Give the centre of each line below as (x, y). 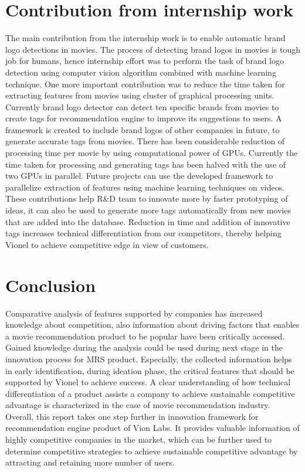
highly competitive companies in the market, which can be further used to (139, 439)
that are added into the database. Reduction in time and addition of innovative (148, 221)
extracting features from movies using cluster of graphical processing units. (140, 95)
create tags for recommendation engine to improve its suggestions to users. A (144, 118)
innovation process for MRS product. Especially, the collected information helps (149, 359)
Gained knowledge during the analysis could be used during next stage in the (144, 347)
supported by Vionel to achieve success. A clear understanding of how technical (148, 382)
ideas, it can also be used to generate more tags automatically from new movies (148, 210)
